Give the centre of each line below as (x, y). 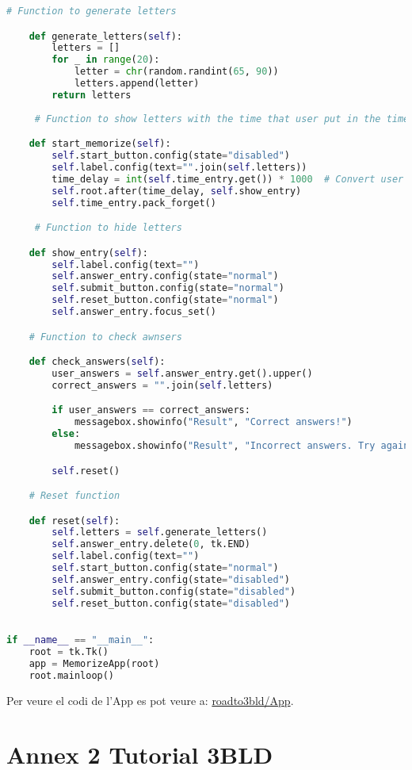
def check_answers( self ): (97, 362)
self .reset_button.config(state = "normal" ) (165, 300)
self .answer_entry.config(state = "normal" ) (165, 276)
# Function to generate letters (92, 11)
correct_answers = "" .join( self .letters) (162, 385)
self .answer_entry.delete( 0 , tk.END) (151, 544)
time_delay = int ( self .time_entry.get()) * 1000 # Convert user (228, 179)
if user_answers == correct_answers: (151, 410)
